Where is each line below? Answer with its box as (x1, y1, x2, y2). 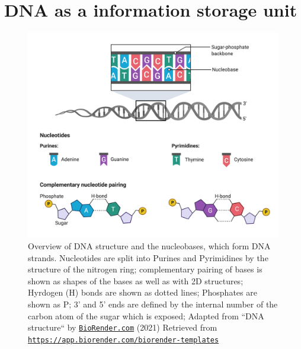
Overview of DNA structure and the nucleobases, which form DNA (28, 240, 271, 252)
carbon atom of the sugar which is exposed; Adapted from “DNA (28, 309, 264, 322)
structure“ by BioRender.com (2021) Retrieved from (28, 321, 217, 334)
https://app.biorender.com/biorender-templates (28, 335, 219, 344)
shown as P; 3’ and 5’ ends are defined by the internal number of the (28, 298, 278, 310)
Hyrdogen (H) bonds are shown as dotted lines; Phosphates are (28, 286, 257, 299)
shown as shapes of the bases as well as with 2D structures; (28, 274, 244, 287)
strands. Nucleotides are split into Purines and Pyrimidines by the (28, 251, 268, 264)
